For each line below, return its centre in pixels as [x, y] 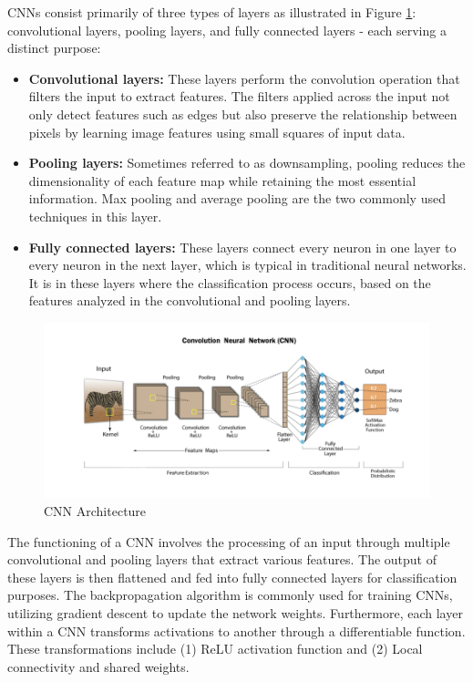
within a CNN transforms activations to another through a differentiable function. [236, 630]
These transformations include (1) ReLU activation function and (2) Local [215, 649]
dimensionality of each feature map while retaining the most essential [222, 180]
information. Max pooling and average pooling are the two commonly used [237, 198]
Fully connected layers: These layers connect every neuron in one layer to [242, 247]
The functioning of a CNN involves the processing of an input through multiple [229, 541]
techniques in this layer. [95, 216]
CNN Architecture [95, 510]
